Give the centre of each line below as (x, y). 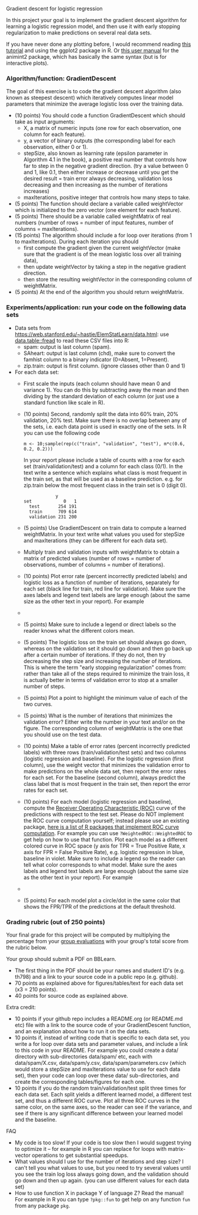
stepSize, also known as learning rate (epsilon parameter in (96, 153)
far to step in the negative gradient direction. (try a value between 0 (106, 166)
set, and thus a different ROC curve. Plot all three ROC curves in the (97, 1100)
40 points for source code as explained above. (71, 995)
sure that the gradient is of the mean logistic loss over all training (102, 254)
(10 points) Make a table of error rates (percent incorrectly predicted (107, 746)
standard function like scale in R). (64, 402)
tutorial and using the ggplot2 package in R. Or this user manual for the (92, 50)
